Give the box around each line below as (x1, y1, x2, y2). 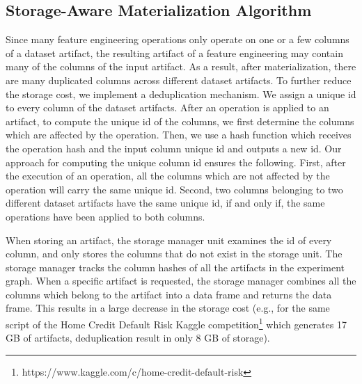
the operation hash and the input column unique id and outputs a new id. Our (6, 141, 342, 155)
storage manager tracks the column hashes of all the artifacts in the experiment (6, 259, 345, 274)
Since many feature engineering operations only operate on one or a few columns (6, 32, 349, 47)
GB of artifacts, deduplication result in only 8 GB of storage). (6, 330, 270, 345)
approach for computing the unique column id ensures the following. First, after (6, 154, 346, 169)
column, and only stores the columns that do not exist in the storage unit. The (6, 246, 343, 261)
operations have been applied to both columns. (6, 209, 205, 223)
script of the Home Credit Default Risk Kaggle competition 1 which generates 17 (6, 315, 347, 331)
